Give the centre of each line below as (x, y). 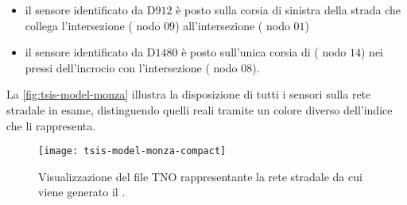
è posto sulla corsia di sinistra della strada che (289, 10)
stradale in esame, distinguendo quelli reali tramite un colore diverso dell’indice (200, 109)
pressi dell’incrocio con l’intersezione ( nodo (131, 67)
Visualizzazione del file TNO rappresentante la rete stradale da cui (200, 176)
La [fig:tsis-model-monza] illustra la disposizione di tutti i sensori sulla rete (189, 94)
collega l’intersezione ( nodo (93, 25)
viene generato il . (82, 192)
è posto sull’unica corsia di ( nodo (264, 52)
